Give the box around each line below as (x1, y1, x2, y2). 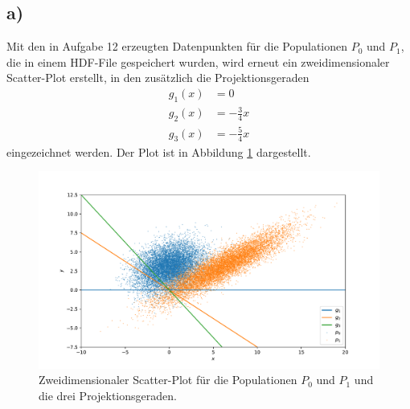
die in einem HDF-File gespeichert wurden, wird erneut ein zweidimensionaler (6, 53, 390, 70)
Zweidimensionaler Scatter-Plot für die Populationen (39, 371, 297, 388)
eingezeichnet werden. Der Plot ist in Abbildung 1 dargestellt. (6, 143, 311, 160)
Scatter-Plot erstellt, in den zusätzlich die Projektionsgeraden (6, 69, 310, 86)
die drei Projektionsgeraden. (39, 387, 177, 403)
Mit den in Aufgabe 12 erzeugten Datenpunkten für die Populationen (6, 38, 348, 55)
